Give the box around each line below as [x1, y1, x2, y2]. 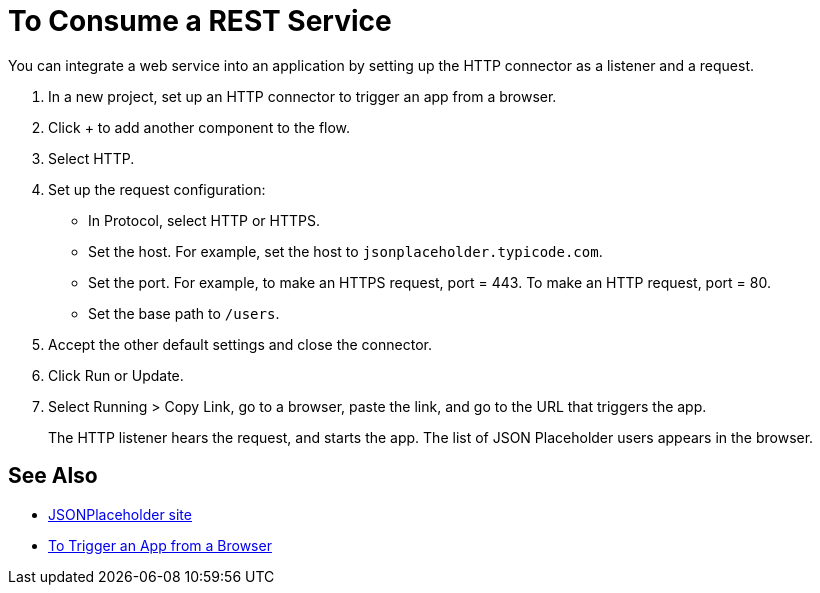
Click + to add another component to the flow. [48, 118, 351, 136]
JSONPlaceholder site [48, 505, 192, 523]
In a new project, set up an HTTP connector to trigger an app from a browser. [48, 87, 557, 105]
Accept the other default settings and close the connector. [48, 335, 432, 353]
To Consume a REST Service [8, 4, 392, 38]
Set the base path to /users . [88, 304, 280, 322]
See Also [8, 463, 98, 489]
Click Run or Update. [48, 366, 184, 384]
